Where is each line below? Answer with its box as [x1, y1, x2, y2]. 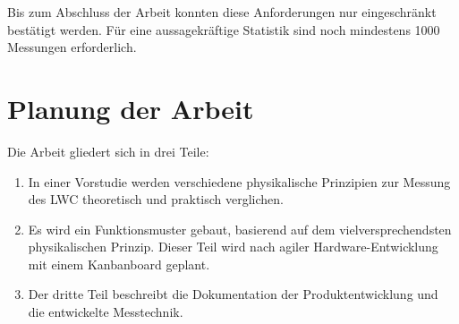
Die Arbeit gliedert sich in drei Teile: [7, 141, 209, 160]
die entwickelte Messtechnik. [28, 303, 183, 321]
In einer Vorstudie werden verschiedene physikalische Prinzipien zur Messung [28, 172, 451, 191]
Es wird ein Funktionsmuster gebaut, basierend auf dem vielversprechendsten [28, 219, 452, 238]
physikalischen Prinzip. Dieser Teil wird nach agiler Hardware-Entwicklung [28, 237, 438, 256]
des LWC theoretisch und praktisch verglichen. [28, 190, 285, 209]
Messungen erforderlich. [7, 38, 137, 56]
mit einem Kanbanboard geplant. [28, 254, 210, 273]
